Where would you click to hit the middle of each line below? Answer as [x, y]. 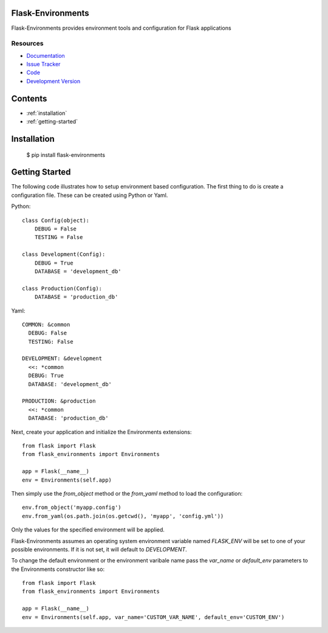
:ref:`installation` [47, 113]
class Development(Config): [64, 254]
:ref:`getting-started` [52, 122]
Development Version [53, 81]
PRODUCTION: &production [59, 401]
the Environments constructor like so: [58, 569]
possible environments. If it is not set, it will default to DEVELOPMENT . [99, 549]
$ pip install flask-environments [66, 154]
